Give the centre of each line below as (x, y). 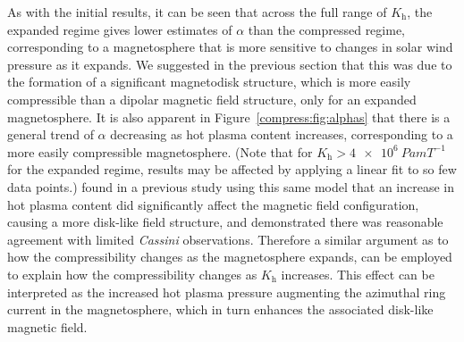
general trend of (51, 134)
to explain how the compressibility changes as (132, 274)
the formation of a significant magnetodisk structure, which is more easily (209, 82)
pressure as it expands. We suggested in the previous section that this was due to (230, 64)
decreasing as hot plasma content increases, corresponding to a (282, 134)
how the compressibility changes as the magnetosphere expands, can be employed (230, 257)
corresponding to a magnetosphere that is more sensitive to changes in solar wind (230, 47)
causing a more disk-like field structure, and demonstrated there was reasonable (225, 222)
